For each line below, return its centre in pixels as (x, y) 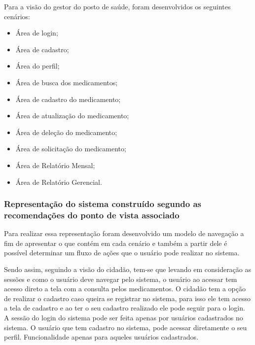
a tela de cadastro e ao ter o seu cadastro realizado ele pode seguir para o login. (125, 308)
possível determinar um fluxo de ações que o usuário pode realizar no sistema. (122, 253)
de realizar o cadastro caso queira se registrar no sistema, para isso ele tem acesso (127, 298)
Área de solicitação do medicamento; (71, 149)
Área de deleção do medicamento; (66, 132)
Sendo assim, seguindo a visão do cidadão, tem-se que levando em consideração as (128, 269)
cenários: (17, 16)
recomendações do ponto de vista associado (92, 215)
